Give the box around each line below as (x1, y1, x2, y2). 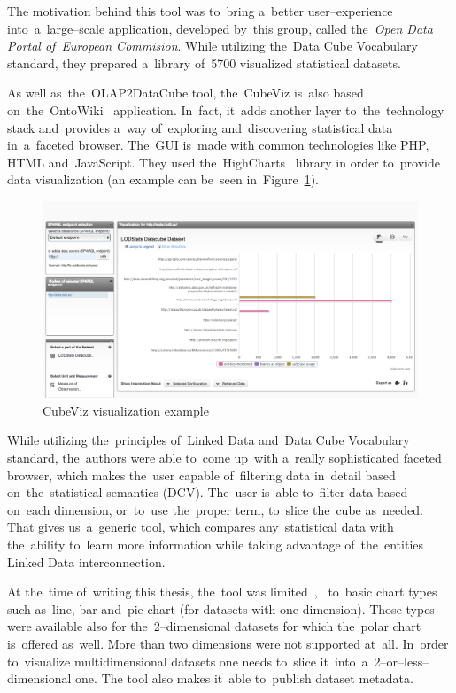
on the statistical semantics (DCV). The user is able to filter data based (7, 483, 408, 502)
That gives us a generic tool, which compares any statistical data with (7, 518, 394, 536)
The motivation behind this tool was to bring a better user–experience (7, 2, 393, 19)
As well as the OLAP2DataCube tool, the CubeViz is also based (7, 83, 364, 102)
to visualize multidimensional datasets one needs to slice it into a (7, 651, 368, 670)
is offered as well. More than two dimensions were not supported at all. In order (7, 635, 449, 652)
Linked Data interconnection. (7, 552, 166, 571)
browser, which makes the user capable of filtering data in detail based (7, 465, 396, 484)
